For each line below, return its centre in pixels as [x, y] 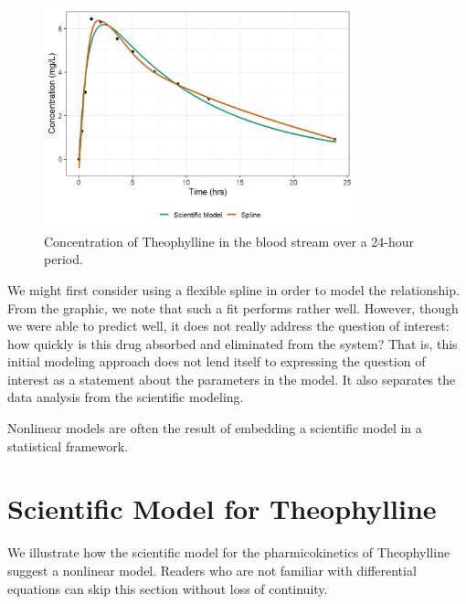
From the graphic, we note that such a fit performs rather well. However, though [233, 307]
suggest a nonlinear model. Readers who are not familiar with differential [212, 570]
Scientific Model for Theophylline [222, 509]
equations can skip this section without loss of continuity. [168, 588]
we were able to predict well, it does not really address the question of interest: [228, 326]
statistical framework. [68, 445]
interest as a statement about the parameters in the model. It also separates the [232, 379]
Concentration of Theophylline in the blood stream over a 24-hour [229, 241]
